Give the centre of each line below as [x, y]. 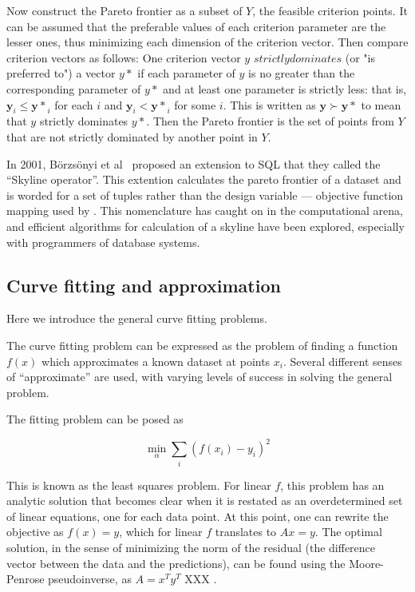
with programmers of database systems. [103, 242]
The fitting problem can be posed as [95, 419]
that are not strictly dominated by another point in [132, 136]
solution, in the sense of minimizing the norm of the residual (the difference [191, 548]
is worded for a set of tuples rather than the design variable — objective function [205, 195]
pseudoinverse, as [90, 579]
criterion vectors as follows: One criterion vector [124, 57]
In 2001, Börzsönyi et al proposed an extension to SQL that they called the [194, 163]
